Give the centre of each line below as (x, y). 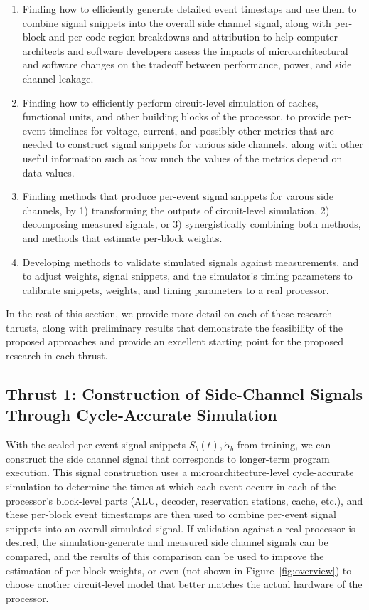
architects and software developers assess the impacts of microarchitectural (185, 50)
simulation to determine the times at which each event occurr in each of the (171, 487)
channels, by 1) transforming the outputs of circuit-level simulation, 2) (176, 210)
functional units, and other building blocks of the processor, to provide (176, 116)
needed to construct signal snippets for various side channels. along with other (193, 144)
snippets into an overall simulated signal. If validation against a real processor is (181, 528)
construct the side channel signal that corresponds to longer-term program (168, 458)
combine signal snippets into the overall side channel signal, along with (177, 22)
